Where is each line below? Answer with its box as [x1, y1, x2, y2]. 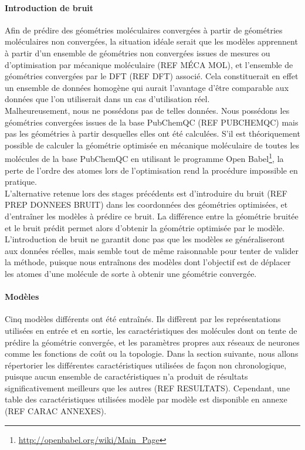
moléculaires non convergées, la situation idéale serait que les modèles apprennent [5, 35, 298, 48]
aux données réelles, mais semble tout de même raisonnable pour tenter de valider [5, 244, 299, 256]
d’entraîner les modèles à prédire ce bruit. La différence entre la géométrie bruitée [5, 209, 299, 222]
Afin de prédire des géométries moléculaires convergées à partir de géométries [5, 23, 283, 36]
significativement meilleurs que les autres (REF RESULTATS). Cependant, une [5, 381, 290, 394]
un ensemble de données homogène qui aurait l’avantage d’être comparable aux [5, 81, 289, 93]
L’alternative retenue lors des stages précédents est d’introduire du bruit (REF [5, 187, 287, 199]
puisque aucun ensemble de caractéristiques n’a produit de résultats [5, 370, 248, 383]
